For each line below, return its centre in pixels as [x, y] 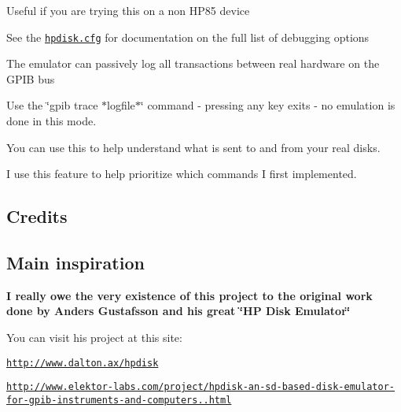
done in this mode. [52, 121]
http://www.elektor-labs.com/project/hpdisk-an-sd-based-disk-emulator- [200, 387]
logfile [121, 105]
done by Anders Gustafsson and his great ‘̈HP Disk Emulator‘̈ [178, 311]
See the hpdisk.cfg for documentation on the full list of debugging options [188, 37]
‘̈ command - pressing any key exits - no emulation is [268, 105]
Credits [37, 216]
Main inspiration [75, 262]
